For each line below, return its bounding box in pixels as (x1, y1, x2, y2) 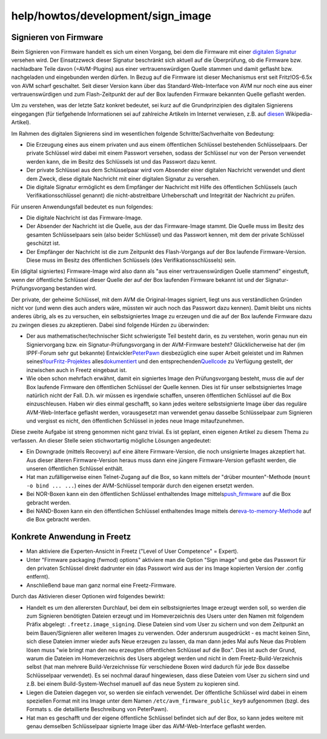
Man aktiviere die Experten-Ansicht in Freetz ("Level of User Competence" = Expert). (26, 547, 239, 555)
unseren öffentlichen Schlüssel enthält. (26, 465, 124, 472)
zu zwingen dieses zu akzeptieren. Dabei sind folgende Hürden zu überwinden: (11, 321, 210, 329)
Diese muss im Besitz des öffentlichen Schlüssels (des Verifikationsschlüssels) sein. (26, 256, 236, 264)
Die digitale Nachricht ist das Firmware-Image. (26, 214, 142, 221)
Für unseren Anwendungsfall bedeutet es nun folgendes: (11, 203, 153, 210)
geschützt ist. (26, 239, 61, 247)
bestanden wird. (56, 285, 97, 292)
